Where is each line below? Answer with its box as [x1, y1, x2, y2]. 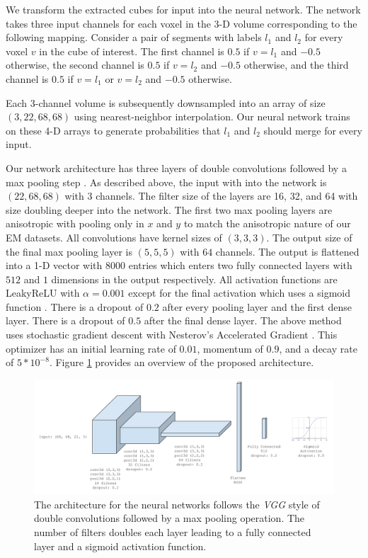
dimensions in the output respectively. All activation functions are [51, 271, 338, 286]
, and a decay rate [279, 341, 357, 355]
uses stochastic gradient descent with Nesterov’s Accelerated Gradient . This [6, 327, 338, 342]
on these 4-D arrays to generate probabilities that [6, 123, 221, 137]
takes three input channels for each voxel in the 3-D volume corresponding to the [6, 16, 357, 30]
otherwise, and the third [243, 57, 349, 72]
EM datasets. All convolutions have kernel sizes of [6, 229, 222, 244]
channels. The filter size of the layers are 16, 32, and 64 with [96, 188, 358, 203]
